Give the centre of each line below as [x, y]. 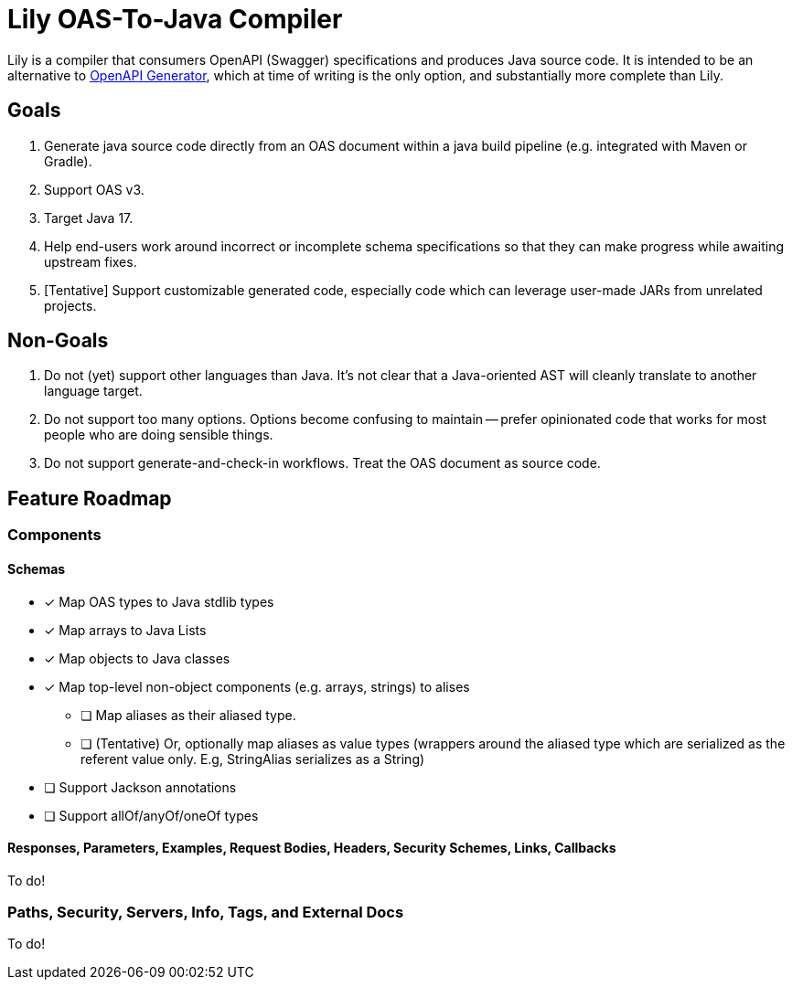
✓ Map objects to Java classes [137, 658]
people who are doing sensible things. [159, 435]
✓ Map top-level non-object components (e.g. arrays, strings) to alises [257, 686]
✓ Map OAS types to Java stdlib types [159, 601]
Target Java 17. [89, 218]
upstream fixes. [91, 261]
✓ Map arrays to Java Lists [125, 630]
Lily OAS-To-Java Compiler [175, 19]
